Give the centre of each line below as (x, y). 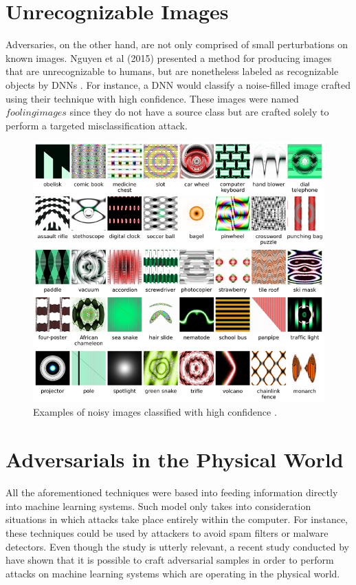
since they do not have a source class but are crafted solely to (199, 112)
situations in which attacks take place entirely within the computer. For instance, (177, 519)
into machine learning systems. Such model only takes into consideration (158, 506)
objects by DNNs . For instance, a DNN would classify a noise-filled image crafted (178, 84)
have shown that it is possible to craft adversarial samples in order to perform (170, 560)
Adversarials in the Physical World (175, 459)
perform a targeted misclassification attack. (97, 125)
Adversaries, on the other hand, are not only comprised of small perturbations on (177, 44)
